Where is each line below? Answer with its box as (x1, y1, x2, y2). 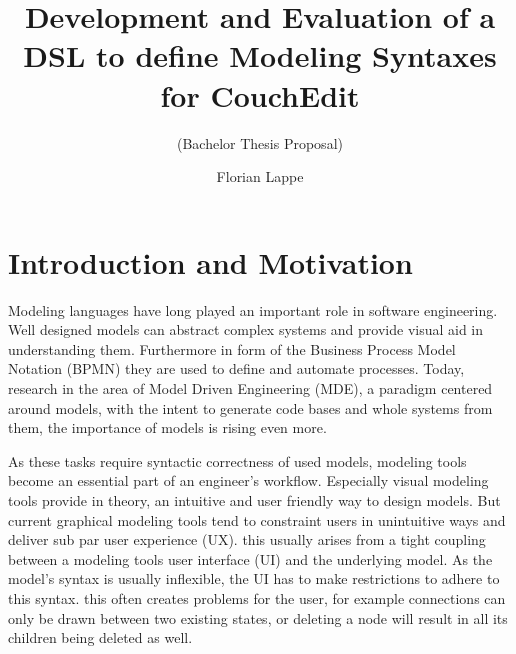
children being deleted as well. (8, 627, 193, 648)
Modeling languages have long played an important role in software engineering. (8, 299, 498, 320)
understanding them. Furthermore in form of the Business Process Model (8, 338, 456, 359)
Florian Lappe (216, 166, 304, 187)
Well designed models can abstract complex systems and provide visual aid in (8, 319, 484, 340)
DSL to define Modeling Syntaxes (23, 35, 497, 76)
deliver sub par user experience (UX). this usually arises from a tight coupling (8, 529, 486, 550)
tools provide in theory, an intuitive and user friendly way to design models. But (8, 489, 501, 510)
